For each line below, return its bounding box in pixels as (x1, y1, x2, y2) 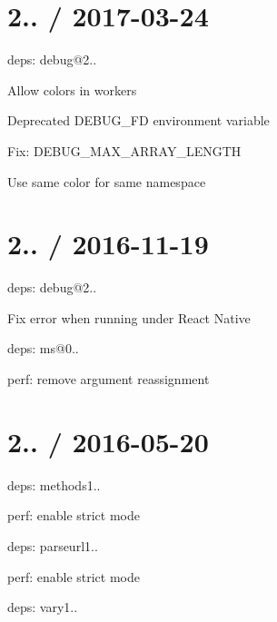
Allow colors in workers (7, 80, 137, 99)
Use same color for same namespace (7, 172, 206, 191)
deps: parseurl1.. (7, 536, 98, 555)
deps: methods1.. (7, 475, 101, 494)
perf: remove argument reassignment (7, 370, 210, 388)
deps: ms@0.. (7, 339, 79, 358)
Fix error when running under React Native (7, 308, 251, 327)
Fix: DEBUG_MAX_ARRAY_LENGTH (7, 141, 242, 160)
